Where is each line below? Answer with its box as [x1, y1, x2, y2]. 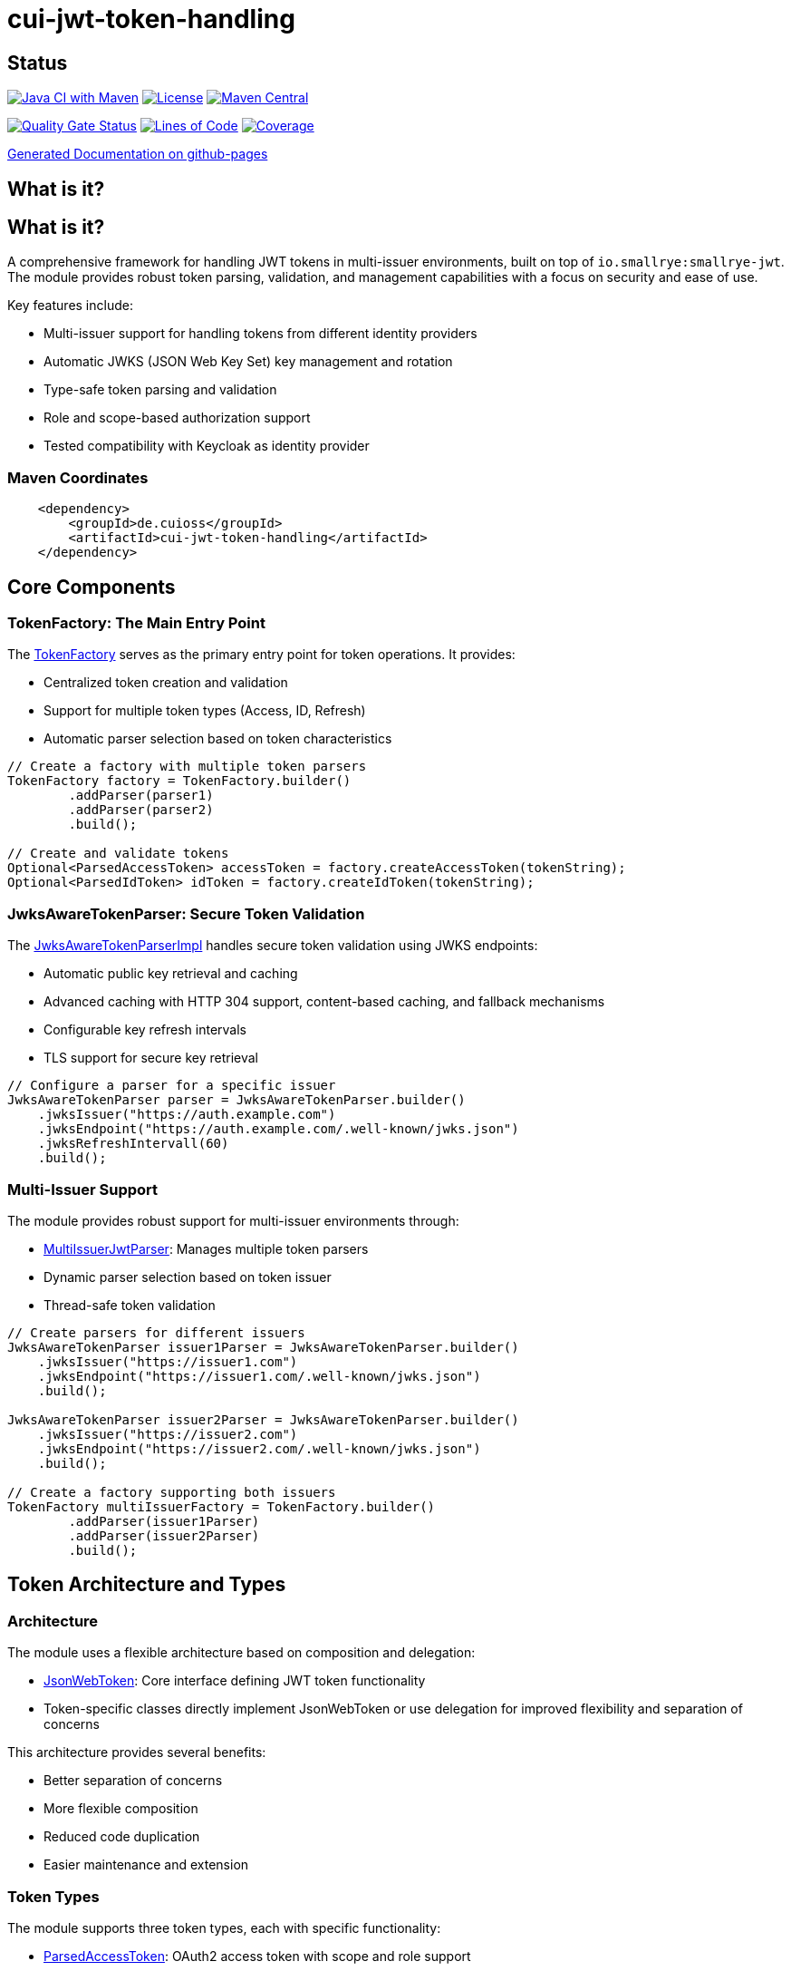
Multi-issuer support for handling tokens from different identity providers [43, 325, 477, 342]
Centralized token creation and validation [43, 675, 288, 691]
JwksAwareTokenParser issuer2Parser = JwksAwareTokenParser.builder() [7, 1412, 519, 1427]
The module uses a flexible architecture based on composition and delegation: [7, 1645, 476, 1661]
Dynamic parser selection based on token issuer [43, 1268, 332, 1285]
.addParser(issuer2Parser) [68, 1528, 260, 1543]
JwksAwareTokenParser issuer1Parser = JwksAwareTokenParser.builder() [7, 1339, 519, 1354]
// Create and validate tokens [7, 846, 229, 861]
